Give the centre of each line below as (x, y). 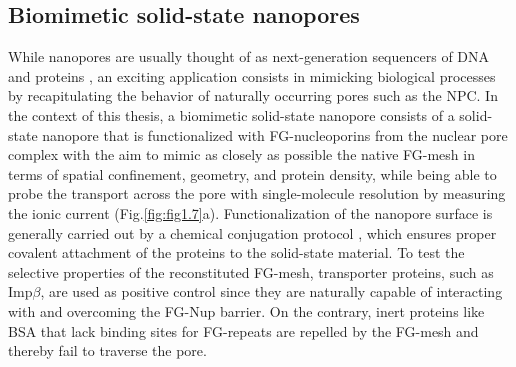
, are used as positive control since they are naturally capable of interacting (271, 291)
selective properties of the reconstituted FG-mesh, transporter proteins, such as (251, 271)
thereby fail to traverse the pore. (107, 350)
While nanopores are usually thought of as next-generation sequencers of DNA (249, 56)
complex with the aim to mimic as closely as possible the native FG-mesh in (241, 154)
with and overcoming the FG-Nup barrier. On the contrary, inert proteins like (246, 310)
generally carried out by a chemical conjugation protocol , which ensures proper (252, 232)
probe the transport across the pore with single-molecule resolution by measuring (257, 193)
